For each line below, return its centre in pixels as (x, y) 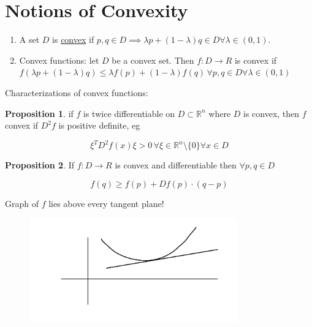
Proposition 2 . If (40, 165)
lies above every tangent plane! (106, 203)
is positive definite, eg (99, 125)
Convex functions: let (59, 60)
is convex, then (272, 113)
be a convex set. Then (153, 60)
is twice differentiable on (129, 113)
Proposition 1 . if (39, 113)
